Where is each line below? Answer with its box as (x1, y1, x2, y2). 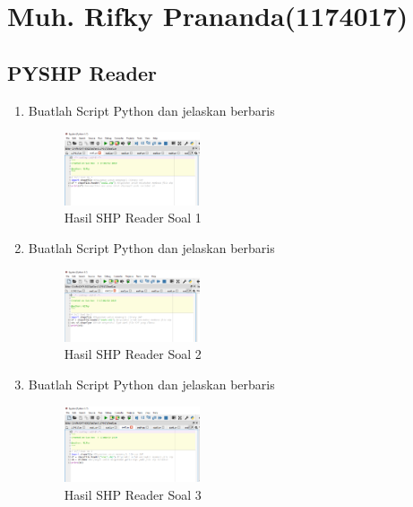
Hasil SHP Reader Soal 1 (64, 208, 202, 227)
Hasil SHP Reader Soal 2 (64, 345, 202, 363)
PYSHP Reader (7, 58, 157, 86)
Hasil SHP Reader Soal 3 (64, 485, 202, 503)
